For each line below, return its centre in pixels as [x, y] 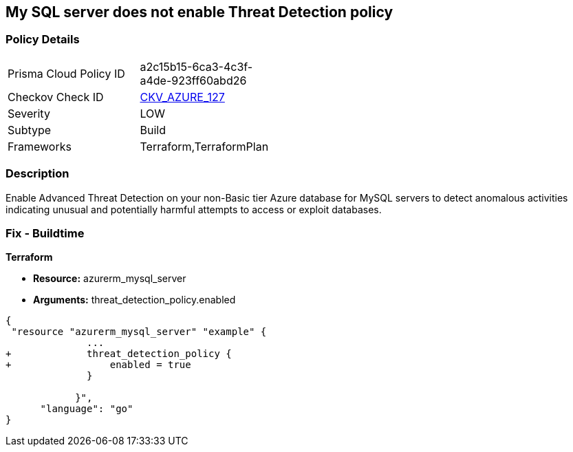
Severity [29, 113]
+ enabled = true [98, 365]
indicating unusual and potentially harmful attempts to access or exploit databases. [194, 209]
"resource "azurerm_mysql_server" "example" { [139, 332]
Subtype [30, 130]
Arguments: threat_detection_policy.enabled [134, 300]
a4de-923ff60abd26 [193, 80]
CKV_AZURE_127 [182, 97]
